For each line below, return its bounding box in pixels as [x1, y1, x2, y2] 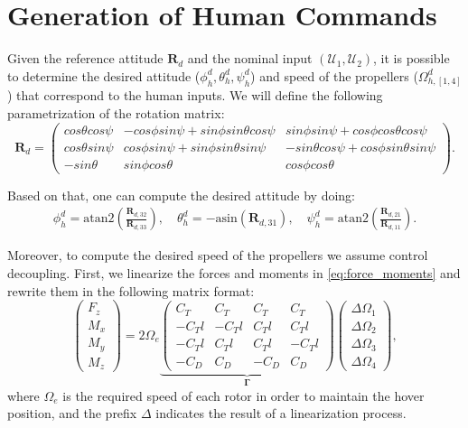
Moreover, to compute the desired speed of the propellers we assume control [7, 246, 428, 265]
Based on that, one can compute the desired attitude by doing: [7, 185, 355, 204]
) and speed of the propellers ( [250, 66, 418, 85]
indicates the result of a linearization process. [155, 404, 407, 423]
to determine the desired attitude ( [7, 66, 201, 85]
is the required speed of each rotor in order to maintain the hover [62, 386, 425, 405]
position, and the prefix [7, 404, 137, 423]
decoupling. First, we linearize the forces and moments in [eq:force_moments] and [7, 264, 461, 283]
